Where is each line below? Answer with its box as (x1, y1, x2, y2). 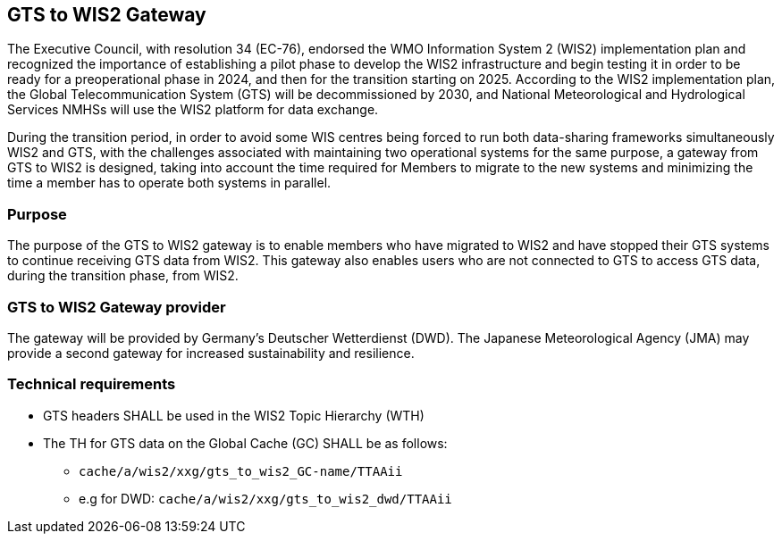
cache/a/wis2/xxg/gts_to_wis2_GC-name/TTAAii (79, 463, 403, 479)
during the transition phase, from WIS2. (7, 268, 239, 284)
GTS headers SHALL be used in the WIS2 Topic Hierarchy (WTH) (43, 407, 425, 423)
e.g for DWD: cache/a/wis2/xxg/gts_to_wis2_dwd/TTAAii (79, 490, 452, 506)
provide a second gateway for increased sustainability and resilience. (7, 345, 415, 361)
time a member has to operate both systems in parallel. (7, 175, 332, 191)
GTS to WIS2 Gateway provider (7, 297, 226, 316)
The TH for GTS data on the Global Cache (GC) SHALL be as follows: (43, 435, 448, 451)
